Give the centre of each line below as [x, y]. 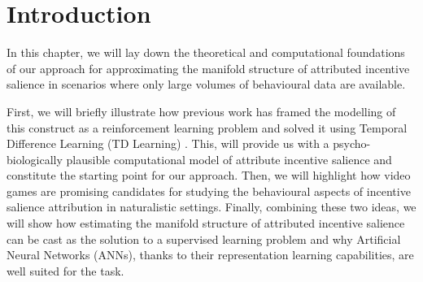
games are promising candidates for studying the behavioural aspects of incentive [209, 191]
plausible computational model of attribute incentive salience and [229, 159]
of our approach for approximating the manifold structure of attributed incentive [208, 68]
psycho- [352, 143]
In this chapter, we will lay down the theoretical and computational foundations [206, 52]
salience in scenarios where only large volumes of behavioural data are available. [206, 84]
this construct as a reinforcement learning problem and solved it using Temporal [207, 127]
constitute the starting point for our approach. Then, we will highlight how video [209, 175]
